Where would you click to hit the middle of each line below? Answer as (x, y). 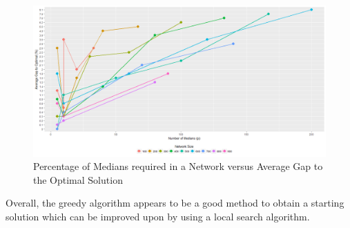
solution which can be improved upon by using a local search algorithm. (158, 216)
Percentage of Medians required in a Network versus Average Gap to (178, 166)
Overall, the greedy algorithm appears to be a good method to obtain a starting (175, 203)
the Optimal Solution (78, 179)
